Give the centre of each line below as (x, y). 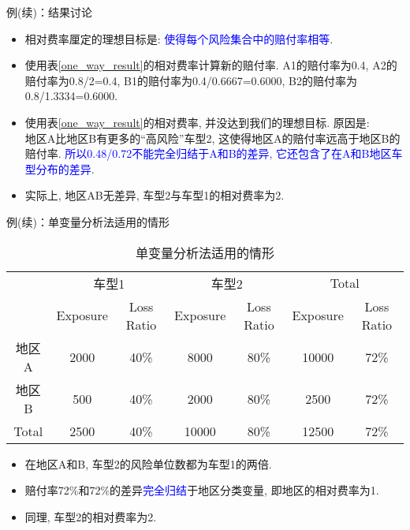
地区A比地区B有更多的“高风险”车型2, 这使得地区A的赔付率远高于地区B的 (212, 138)
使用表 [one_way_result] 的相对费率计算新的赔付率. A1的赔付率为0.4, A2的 (211, 65)
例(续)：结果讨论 (49, 12)
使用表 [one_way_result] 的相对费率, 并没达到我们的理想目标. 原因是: (197, 122)
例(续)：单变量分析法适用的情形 (88, 221)
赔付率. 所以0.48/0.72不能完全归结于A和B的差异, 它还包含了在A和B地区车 (214, 153)
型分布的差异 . (60, 168)
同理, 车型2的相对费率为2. (91, 516)
